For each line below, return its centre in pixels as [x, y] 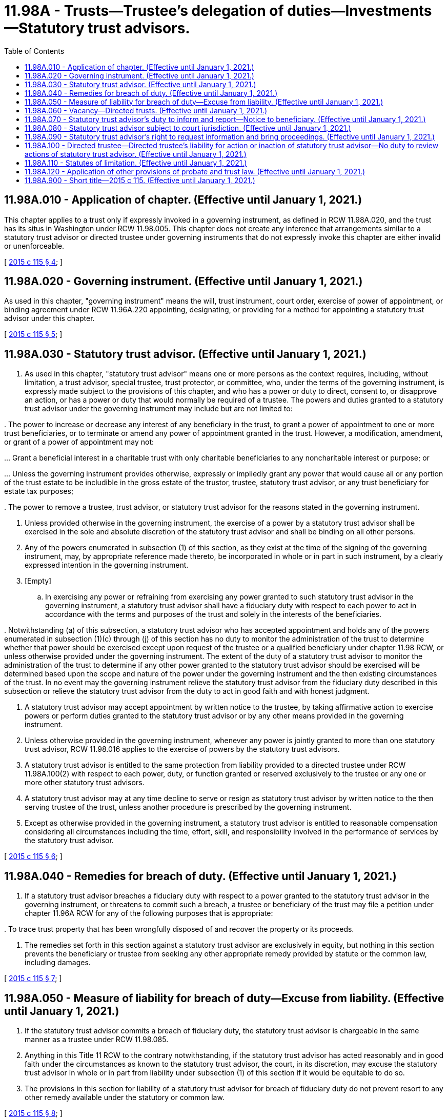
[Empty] [38, 581]
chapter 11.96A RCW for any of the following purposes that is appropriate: [149, 913]
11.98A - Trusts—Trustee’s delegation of [144, 11]
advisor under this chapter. [49, 318]
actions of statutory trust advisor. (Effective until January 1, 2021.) [136, 154]
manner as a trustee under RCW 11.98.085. [97, 1039]
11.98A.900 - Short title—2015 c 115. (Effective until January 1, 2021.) [140, 180]
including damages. [58, 963]
